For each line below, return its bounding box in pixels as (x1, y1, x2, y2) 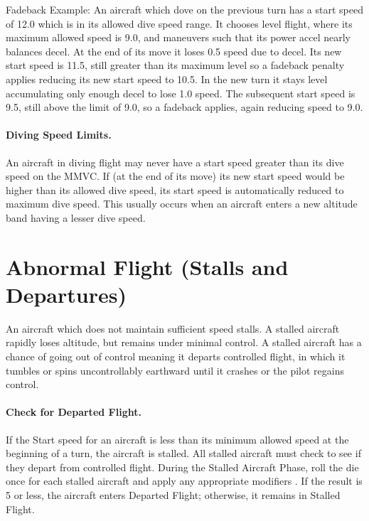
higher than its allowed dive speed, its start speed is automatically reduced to (6, 182, 344, 197)
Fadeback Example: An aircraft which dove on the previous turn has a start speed (6, 2, 363, 16)
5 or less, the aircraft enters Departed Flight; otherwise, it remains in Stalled (6, 487, 341, 502)
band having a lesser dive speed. (6, 210, 146, 225)
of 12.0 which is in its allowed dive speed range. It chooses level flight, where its (6, 16, 353, 31)
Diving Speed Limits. (6, 127, 112, 142)
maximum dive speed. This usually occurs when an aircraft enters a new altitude (6, 196, 358, 211)
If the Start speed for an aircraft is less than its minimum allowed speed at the (6, 431, 349, 446)
